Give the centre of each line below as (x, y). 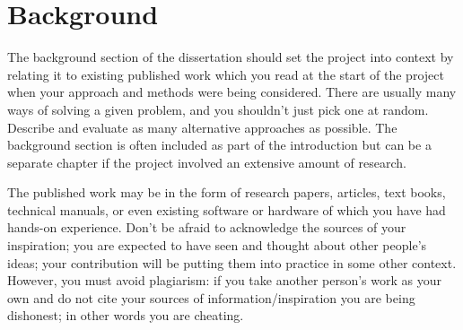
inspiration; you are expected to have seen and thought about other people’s (217, 245)
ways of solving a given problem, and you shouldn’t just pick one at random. (218, 109)
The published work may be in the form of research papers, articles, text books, (227, 192)
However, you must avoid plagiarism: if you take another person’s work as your (224, 280)
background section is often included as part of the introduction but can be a (219, 145)
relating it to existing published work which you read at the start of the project (226, 74)
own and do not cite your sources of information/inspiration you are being (211, 297)
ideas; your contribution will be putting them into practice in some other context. (232, 262)
